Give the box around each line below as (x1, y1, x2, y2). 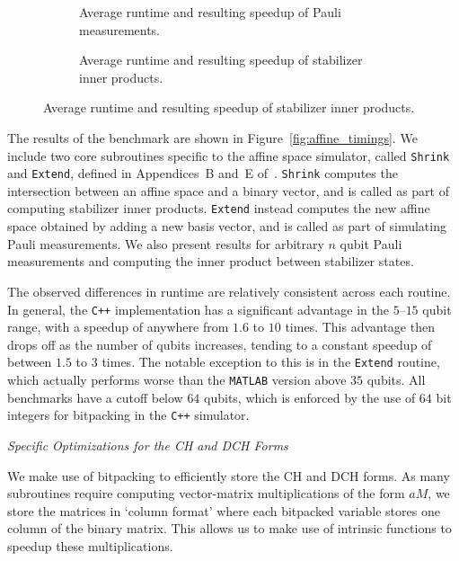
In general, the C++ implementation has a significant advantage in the (7, 299, 389, 318)
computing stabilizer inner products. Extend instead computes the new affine (7, 199, 430, 218)
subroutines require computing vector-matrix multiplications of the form (7, 484, 405, 503)
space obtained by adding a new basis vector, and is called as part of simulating (7, 217, 446, 236)
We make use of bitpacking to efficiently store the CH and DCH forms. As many (7, 466, 450, 485)
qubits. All (366, 370, 426, 388)
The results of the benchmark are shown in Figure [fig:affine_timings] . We (7, 128, 418, 147)
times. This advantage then (285, 317, 435, 336)
